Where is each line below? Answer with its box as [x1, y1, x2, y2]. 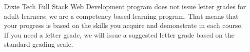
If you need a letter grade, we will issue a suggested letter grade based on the [4, 29, 234, 39]
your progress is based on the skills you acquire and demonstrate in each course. [4, 20, 243, 30]
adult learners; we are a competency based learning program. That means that [4, 11, 239, 21]
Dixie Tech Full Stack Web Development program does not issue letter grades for [4, 1, 246, 11]
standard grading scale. [4, 39, 73, 49]
